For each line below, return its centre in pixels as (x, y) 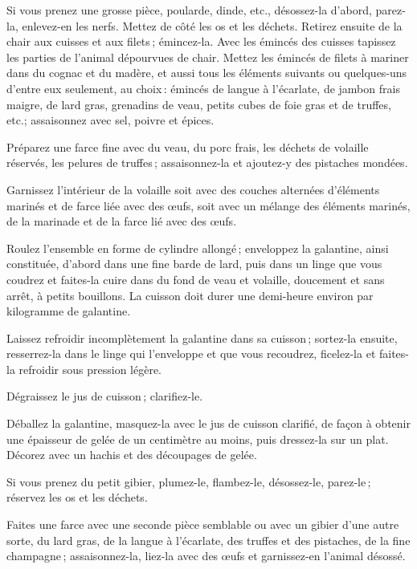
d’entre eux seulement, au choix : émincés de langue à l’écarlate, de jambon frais (203, 88)
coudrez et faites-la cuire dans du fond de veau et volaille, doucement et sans (196, 279)
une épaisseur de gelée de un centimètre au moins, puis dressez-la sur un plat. (198, 439)
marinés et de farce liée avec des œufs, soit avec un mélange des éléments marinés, (208, 205)
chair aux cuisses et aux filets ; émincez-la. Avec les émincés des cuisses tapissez (201, 41)
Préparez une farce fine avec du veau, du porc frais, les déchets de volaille (188, 146)
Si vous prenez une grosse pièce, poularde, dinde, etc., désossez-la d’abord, (189, 10)
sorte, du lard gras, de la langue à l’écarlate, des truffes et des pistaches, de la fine (208, 540)
